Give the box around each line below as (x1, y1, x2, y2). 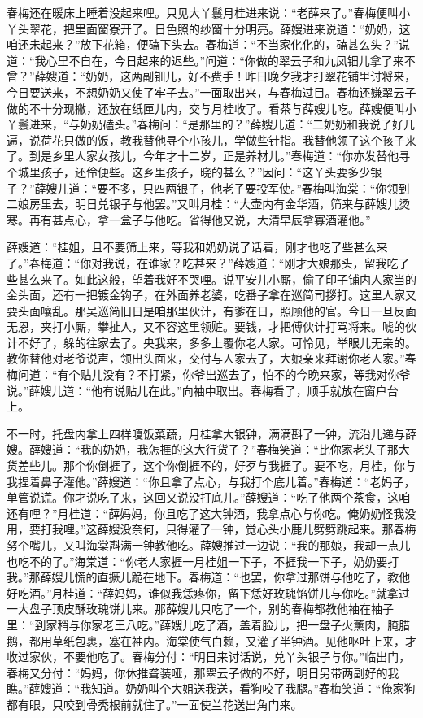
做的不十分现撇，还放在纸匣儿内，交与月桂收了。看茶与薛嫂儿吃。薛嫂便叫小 (7, 99, 416, 116)
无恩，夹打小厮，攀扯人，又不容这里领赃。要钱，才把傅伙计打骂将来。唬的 (7, 318, 405, 335)
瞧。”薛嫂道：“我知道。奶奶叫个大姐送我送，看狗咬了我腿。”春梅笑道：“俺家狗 (7, 680, 416, 697)
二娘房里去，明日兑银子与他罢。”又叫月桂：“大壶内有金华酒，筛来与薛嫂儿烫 (7, 195, 411, 212)
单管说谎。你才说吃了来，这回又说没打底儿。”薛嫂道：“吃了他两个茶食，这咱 (7, 489, 411, 506)
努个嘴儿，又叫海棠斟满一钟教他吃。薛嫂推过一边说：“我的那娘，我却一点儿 (7, 537, 411, 553)
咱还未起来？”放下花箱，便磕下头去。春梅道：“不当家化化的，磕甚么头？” (7, 36, 399, 53)
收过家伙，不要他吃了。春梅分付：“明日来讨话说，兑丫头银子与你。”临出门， (7, 648, 411, 665)
